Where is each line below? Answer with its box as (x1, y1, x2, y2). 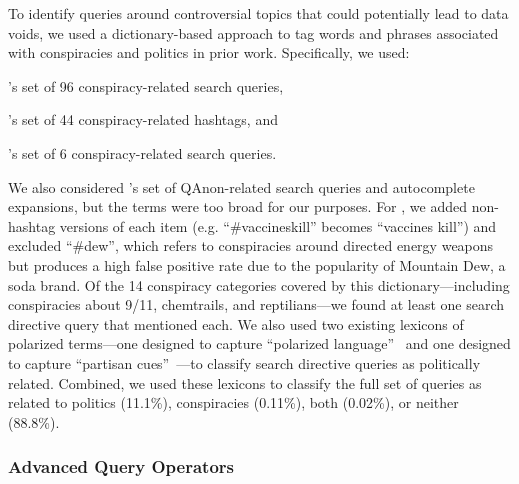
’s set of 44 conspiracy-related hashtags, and (8, 109, 278, 130)
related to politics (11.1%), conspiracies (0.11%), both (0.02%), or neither (8, 392, 459, 413)
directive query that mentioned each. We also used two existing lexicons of (8, 313, 464, 334)
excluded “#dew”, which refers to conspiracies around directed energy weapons (8, 235, 494, 256)
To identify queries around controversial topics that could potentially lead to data (8, 3, 509, 23)
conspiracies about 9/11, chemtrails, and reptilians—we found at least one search (8, 294, 505, 315)
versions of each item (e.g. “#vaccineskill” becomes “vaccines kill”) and (59, 215, 497, 236)
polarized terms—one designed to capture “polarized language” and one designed (8, 333, 511, 354)
